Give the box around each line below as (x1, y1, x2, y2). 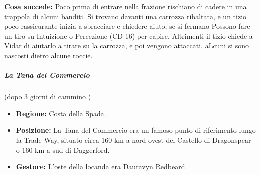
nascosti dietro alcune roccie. (4, 50, 93, 60)
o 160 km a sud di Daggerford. (16, 144, 110, 155)
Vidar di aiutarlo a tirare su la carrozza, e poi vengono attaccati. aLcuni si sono (4, 40, 249, 51)
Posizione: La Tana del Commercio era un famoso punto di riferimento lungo (16, 125, 256, 135)
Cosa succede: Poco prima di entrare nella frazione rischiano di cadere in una (4, 1, 247, 11)
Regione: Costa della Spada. (16, 108, 106, 118)
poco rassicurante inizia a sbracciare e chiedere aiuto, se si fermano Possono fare (4, 21, 250, 31)
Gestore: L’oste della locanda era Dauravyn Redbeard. (16, 161, 187, 172)
